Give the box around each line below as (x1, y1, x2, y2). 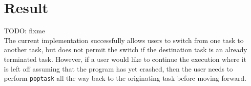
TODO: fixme (4, 26, 45, 36)
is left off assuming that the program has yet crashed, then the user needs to (4, 63, 233, 73)
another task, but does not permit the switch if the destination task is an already (4, 44, 247, 55)
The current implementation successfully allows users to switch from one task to (4, 35, 244, 45)
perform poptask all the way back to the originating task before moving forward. (4, 73, 247, 83)
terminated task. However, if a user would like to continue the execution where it (4, 54, 247, 64)
